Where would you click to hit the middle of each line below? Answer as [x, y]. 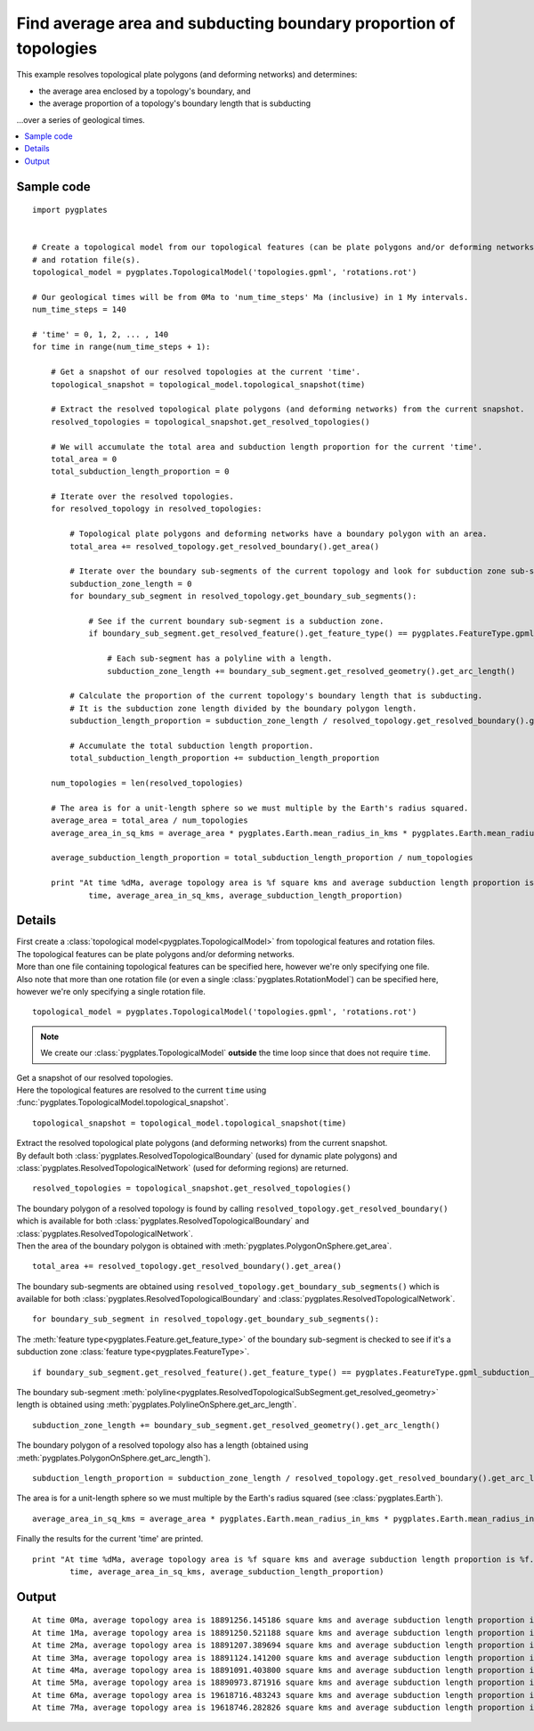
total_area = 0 [84, 459]
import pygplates [70, 210]
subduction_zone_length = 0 [131, 584]
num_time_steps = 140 [79, 310]
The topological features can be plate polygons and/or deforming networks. [156, 954]
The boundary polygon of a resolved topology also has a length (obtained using [162, 1445]
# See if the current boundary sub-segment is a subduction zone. [236, 621]
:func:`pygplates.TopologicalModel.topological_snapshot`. [122, 1102]
